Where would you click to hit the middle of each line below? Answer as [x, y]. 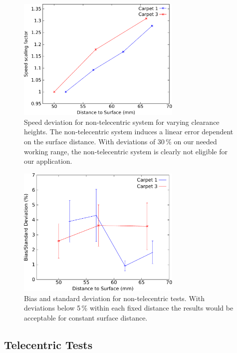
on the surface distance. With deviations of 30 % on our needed [120, 142]
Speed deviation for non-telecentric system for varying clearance [122, 122]
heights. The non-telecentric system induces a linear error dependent [129, 132]
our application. [48, 161]
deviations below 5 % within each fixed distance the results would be [129, 308]
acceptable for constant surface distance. [86, 317]
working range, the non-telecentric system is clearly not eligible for [126, 151]
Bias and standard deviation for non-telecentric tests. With [114, 298]
